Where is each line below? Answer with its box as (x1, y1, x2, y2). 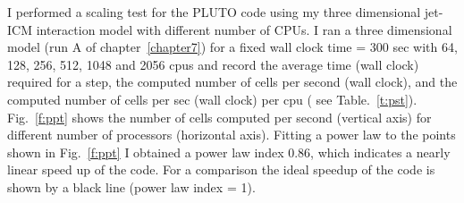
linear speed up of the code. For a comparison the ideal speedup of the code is (7, 160, 435, 179)
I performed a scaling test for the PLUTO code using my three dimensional (7, 3, 421, 21)
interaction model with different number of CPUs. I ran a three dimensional (36, 20, 452, 38)
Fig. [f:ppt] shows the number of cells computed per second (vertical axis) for (7, 107, 432, 126)
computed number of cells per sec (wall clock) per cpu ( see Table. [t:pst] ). (7, 89, 418, 108)
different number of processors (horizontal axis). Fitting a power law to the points (7, 125, 456, 144)
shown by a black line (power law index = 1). (7, 177, 256, 196)
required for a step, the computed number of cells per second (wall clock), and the (7, 72, 458, 91)
